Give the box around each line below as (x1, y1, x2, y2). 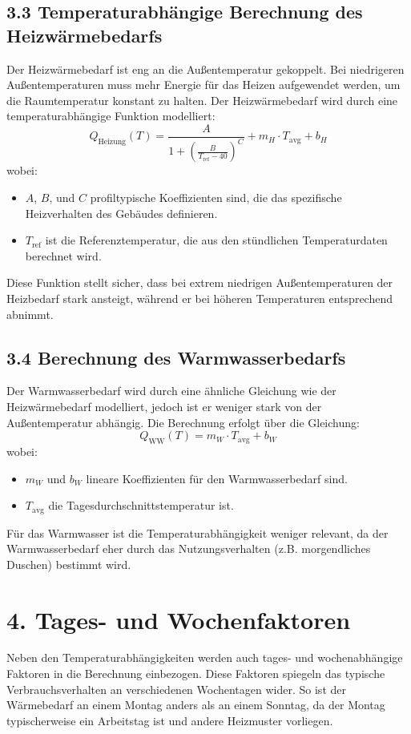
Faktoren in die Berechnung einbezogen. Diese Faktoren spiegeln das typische (6, 665, 385, 682)
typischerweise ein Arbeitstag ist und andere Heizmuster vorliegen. (6, 712, 333, 728)
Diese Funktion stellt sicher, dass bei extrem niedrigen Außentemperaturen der (6, 274, 393, 291)
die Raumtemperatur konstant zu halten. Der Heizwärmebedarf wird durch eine (6, 91, 398, 108)
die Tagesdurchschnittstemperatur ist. (48, 497, 234, 514)
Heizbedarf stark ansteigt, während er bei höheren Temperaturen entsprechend (6, 289, 393, 306)
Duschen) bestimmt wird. (6, 555, 131, 572)
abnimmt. (6, 305, 54, 322)
